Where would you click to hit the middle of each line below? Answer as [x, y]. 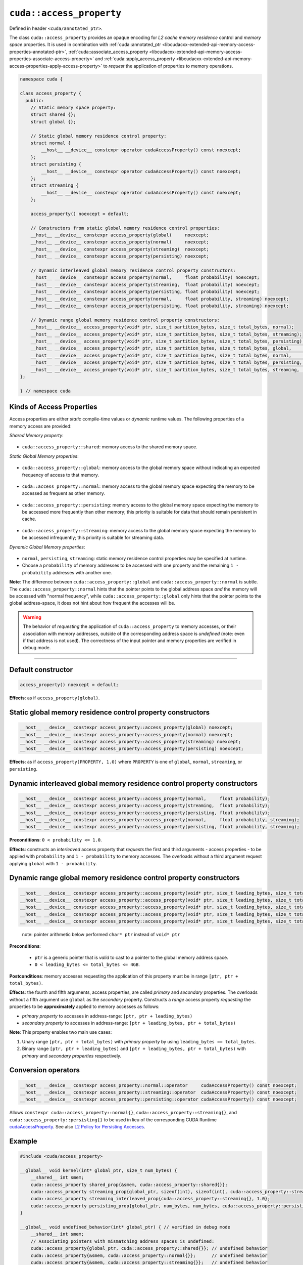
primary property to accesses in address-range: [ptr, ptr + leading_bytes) [107, 1016]
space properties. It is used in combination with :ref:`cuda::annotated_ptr [85, 45]
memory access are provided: [40, 426]
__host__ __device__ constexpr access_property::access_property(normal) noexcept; [127, 734]
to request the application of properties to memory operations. [168, 66]
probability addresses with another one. [67, 572]
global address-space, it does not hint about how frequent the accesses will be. [92, 603]
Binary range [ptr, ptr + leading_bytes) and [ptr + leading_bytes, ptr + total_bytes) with [134, 1049]
